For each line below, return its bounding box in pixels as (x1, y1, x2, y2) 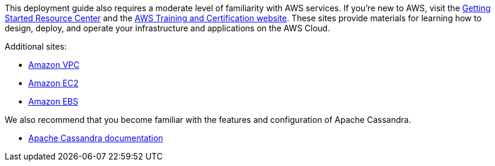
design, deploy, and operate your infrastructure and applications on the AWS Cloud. (5, 23, 330, 33)
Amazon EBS (28, 96, 78, 106)
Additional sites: (5, 41, 67, 51)
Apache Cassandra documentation (28, 133, 163, 143)
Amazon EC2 (28, 78, 79, 88)
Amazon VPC (28, 60, 80, 70)
